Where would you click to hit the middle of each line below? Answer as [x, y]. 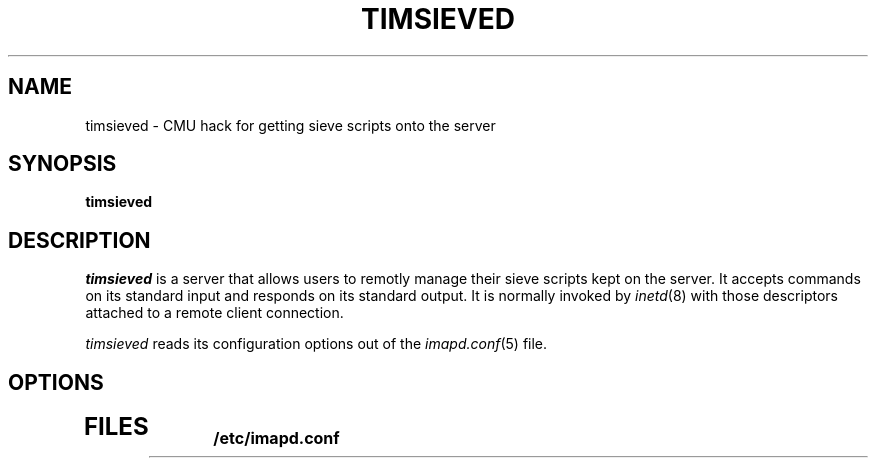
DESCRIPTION [79, 240]
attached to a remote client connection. [214, 313]
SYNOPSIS [62, 164]
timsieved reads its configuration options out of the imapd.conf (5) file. [316, 344]
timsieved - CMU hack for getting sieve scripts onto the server [290, 125]
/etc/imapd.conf [276, 438]
